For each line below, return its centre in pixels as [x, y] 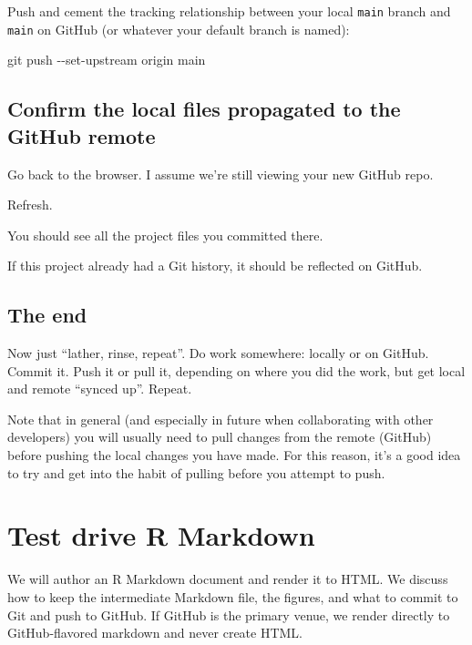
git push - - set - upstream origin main [107, 60]
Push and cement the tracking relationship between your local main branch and [229, 11]
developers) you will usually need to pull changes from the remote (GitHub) [220, 437]
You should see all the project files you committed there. [165, 235]
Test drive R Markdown [161, 535]
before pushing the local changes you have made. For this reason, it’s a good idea [234, 455]
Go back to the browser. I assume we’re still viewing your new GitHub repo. [221, 174]
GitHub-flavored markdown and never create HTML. [155, 633]
